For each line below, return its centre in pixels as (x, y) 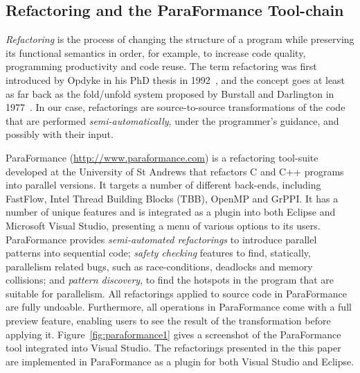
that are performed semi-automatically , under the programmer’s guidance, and (172, 120)
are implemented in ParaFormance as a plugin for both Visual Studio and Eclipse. (180, 361)
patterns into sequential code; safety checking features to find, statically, (158, 253)
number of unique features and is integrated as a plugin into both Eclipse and (171, 212)
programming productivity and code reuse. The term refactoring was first (161, 66)
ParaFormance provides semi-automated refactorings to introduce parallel (161, 239)
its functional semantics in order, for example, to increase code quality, (156, 52)
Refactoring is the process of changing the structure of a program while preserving (180, 39)
